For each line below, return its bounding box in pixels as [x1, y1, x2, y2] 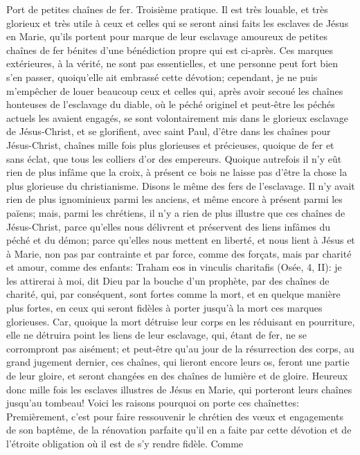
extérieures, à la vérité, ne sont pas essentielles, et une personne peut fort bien [6, 56, 339, 71]
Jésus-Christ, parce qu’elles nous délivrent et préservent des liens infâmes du [6, 219, 331, 233]
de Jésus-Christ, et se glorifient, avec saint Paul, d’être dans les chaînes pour [6, 124, 331, 139]
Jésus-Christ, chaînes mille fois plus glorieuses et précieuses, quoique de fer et [6, 137, 334, 152]
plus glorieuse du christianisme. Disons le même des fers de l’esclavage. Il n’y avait [6, 178, 355, 193]
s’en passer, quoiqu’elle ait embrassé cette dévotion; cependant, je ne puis [6, 69, 318, 84]
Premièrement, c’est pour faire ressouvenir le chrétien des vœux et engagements [6, 409, 343, 423]
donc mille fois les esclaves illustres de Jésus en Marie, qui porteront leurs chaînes [6, 382, 352, 396]
